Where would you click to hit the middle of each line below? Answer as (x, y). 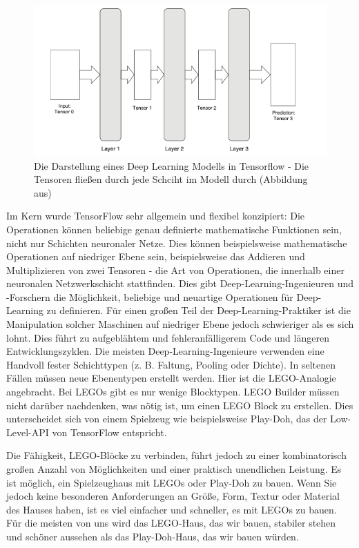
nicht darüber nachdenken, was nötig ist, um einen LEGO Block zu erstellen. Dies (180, 405)
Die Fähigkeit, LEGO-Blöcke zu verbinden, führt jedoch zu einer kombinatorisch (176, 455)
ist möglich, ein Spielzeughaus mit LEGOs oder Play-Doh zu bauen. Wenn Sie (172, 482)
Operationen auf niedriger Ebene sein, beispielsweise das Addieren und (156, 256)
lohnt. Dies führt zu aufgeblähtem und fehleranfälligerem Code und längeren (168, 337)
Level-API (28, 432)
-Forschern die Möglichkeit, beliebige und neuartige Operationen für (150, 296)
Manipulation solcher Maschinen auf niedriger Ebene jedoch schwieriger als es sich (180, 324)
